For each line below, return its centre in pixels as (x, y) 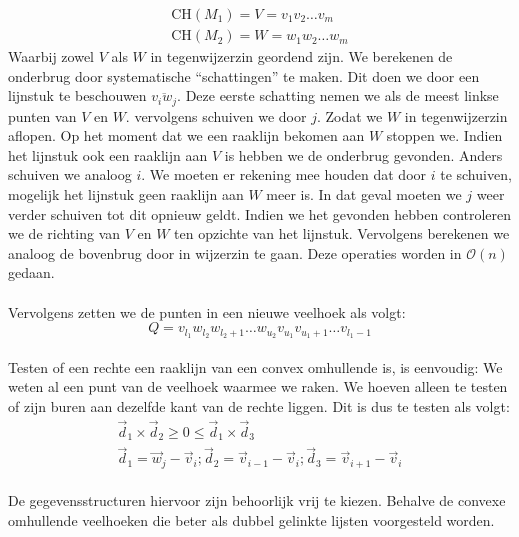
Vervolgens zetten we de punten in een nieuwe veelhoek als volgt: (207, 311)
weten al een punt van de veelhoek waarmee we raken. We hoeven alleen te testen (258, 386)
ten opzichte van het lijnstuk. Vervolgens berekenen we (342, 233)
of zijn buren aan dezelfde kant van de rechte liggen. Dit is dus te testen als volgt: (259, 405)
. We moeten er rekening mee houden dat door (284, 174)
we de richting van (64, 233)
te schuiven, (476, 174)
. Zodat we (349, 115)
